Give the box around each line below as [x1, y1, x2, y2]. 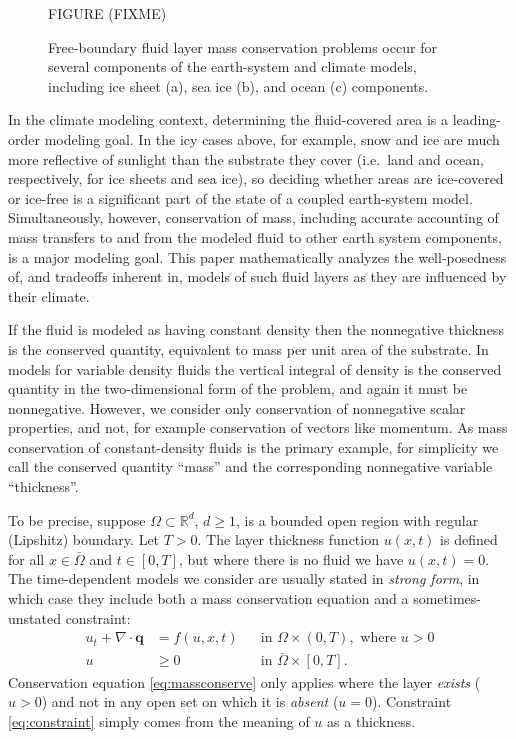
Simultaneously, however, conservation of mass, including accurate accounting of [8, 207, 499, 228]
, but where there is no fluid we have [178, 548, 404, 569]
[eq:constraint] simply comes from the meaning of [8, 710, 310, 731]
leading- [452, 109, 501, 130]
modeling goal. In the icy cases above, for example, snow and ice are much [44, 128, 500, 149]
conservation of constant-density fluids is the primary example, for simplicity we [8, 436, 499, 457]
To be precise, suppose [8, 509, 146, 530]
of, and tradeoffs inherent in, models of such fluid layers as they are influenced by [8, 266, 507, 287]
